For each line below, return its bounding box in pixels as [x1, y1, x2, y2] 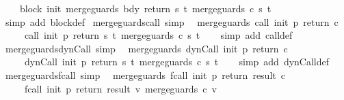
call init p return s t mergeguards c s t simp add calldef [24, 28, 293, 42]
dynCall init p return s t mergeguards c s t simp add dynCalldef [24, 54, 330, 69]
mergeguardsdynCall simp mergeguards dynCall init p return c [5, 41, 288, 55]
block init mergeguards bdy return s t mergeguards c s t [19, 1, 272, 15]
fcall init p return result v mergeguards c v [24, 81, 217, 95]
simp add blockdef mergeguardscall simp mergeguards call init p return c [5, 14, 339, 29]
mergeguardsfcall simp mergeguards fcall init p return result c [5, 67, 285, 82]
